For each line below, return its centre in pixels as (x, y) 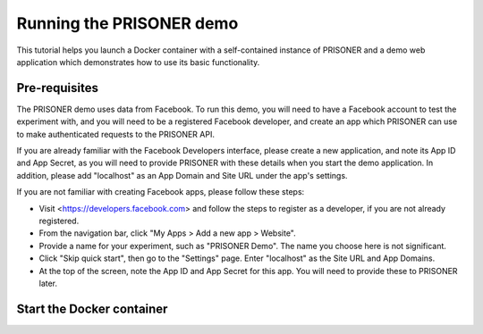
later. (48, 283)
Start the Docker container (92, 309)
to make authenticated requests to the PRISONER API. (115, 134)
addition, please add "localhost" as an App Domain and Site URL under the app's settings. (182, 175)
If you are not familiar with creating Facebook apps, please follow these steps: (161, 192)
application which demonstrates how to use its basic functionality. (138, 62)
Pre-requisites (57, 88)
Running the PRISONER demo (127, 23)
